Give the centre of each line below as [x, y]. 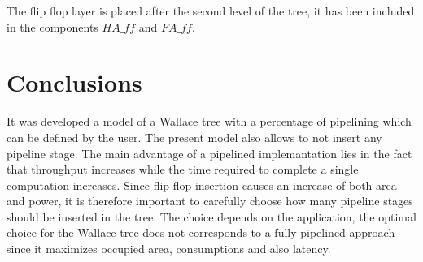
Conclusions [74, 82]
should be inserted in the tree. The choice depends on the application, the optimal [211, 216]
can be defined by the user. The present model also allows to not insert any [194, 137]
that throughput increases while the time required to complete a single [183, 169]
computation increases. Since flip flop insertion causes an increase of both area [202, 185]
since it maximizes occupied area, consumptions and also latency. [169, 249]
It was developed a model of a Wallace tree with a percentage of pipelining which [209, 121]
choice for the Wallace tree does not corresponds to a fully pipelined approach [201, 232]
